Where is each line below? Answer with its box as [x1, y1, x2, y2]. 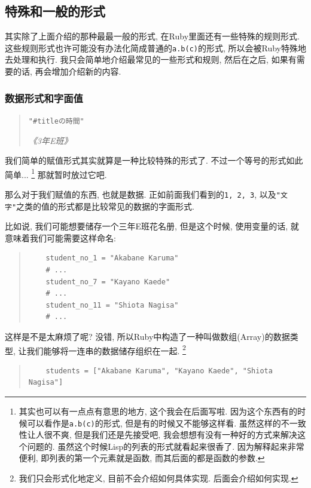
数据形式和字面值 [5, 90, 83, 105]
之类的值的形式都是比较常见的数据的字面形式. [16, 200, 194, 212]
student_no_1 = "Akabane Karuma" [45, 254, 179, 263]
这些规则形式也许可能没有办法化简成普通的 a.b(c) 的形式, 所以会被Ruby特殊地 [5, 41, 306, 54]
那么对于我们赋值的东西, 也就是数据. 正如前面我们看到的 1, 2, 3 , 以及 [5, 188, 276, 200]
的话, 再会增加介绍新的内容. [13, 65, 121, 78]
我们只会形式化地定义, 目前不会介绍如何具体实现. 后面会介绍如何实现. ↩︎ [19, 472, 298, 484]
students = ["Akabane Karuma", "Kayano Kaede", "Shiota [45, 366, 273, 375]
